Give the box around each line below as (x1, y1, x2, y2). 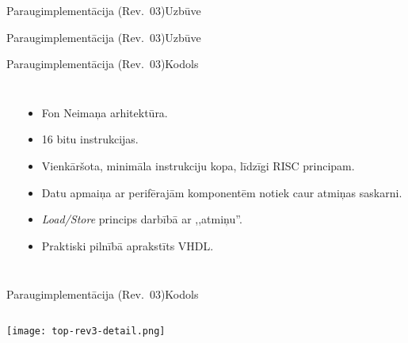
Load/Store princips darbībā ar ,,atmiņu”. (41, 211, 242, 227)
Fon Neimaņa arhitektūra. (41, 104, 168, 120)
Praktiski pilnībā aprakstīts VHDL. (41, 237, 214, 253)
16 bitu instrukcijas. (41, 131, 139, 147)
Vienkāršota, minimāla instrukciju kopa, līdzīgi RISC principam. (41, 157, 355, 173)
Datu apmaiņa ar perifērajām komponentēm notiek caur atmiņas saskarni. (41, 184, 402, 200)
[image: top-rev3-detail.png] (6, 325, 166, 337)
